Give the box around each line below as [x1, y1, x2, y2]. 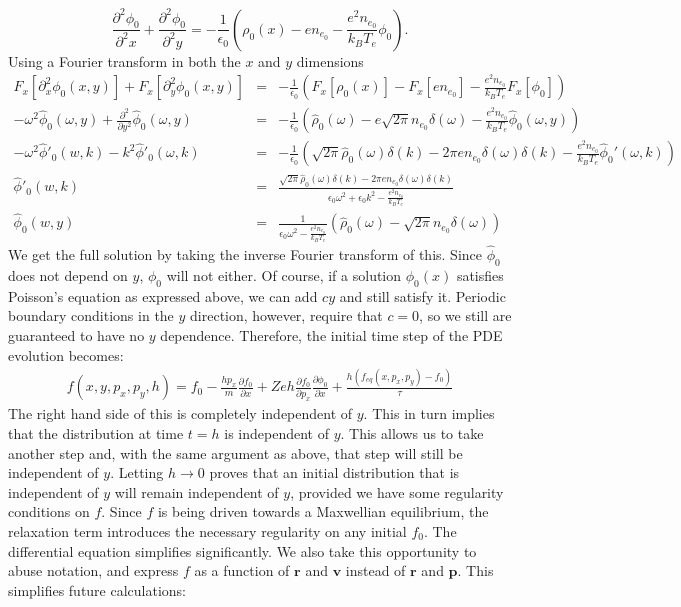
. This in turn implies [363, 403, 495, 424]
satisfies [456, 264, 504, 285]
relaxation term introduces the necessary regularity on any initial [8, 521, 407, 541]
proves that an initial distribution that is [209, 462, 460, 483]
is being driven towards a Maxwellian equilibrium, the [157, 501, 489, 522]
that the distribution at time [8, 423, 184, 444]
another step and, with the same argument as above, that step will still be [8, 442, 463, 463]
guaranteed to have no [8, 324, 145, 345]
